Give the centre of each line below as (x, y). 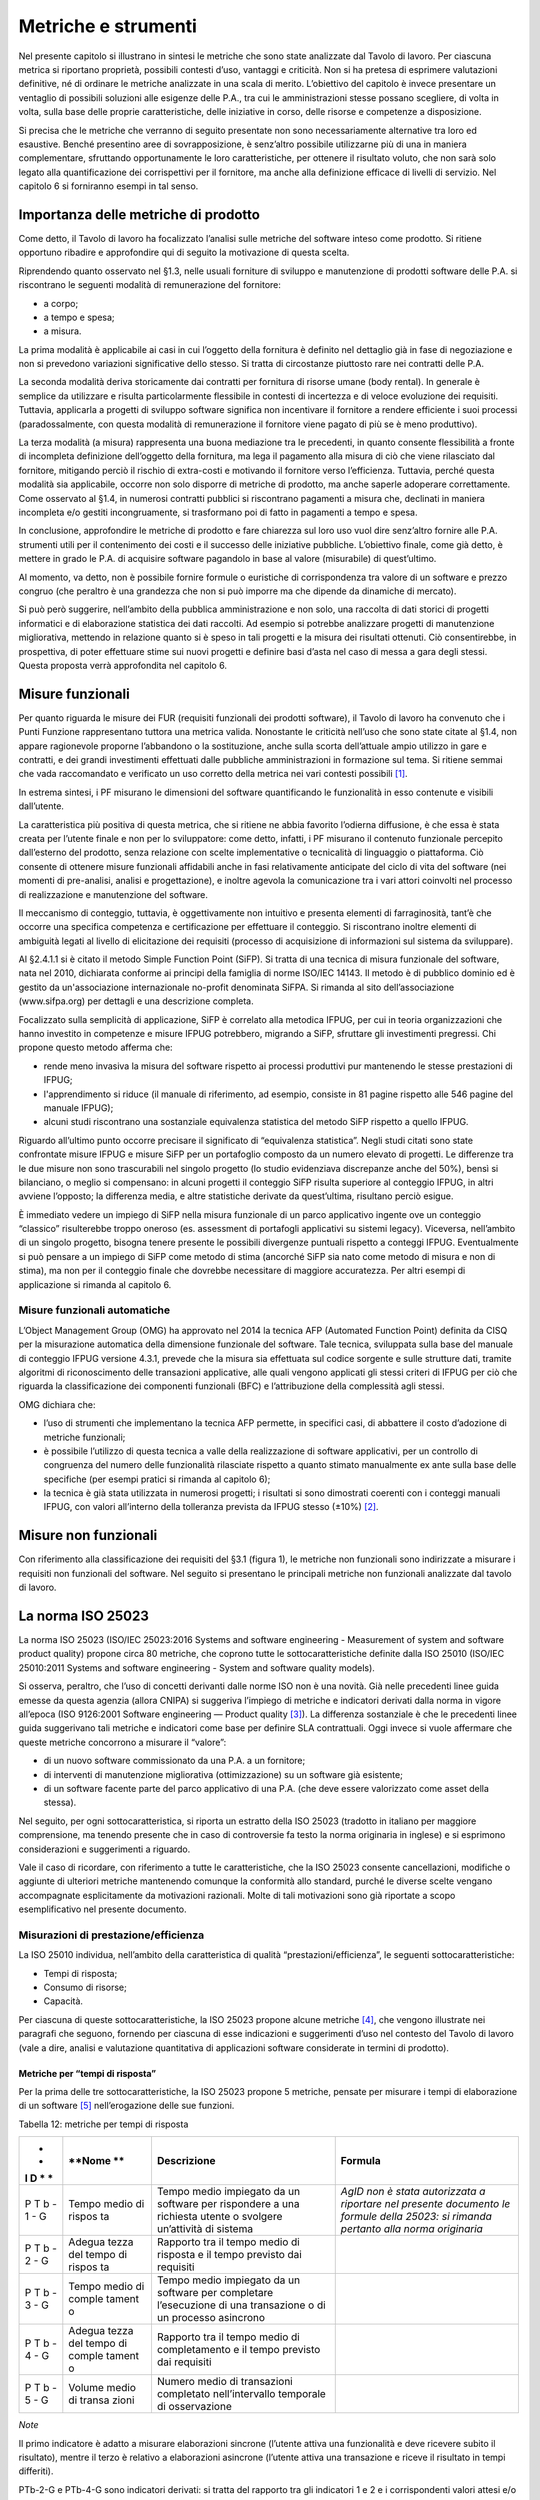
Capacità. (63, 2001)
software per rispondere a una (228, 2204)
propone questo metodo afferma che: (96, 1047)
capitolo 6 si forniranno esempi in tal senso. (108, 186)
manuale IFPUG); (78, 1107)
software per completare (215, 2293)
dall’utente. (41, 806)
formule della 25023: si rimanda (416, 2217)
